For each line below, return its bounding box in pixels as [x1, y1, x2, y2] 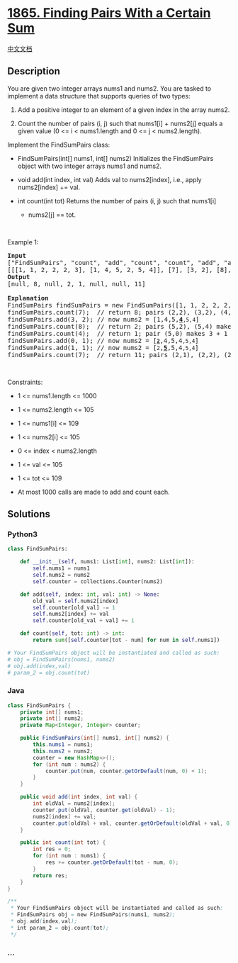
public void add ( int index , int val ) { [20, 794, 138, 801]
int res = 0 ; [33, 845, 72, 853]
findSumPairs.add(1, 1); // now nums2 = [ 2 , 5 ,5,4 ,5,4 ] [7, 344, 199, 351]
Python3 [7, 529, 38, 539]
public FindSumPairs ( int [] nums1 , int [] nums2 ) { [20, 735, 170, 742]
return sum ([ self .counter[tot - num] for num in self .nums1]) [33, 636, 220, 644]
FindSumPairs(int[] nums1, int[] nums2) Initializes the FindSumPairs [17, 154, 214, 162]
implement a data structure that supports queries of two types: [7, 91, 191, 100]
